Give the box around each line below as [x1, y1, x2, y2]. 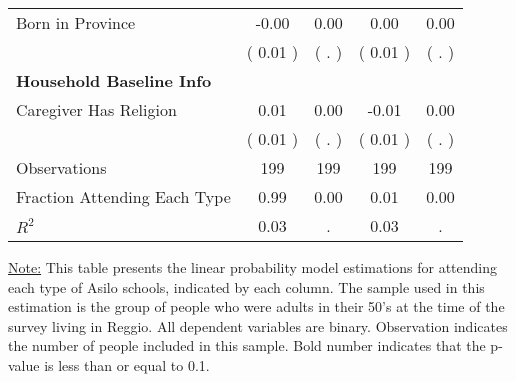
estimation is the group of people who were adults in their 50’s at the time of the [8, 296, 505, 317]
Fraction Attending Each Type [16, 185, 231, 208]
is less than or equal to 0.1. [44, 354, 210, 375]
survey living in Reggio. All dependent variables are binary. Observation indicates [8, 315, 508, 336]
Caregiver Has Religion [16, 98, 177, 121]
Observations [16, 156, 107, 179]
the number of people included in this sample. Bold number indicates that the [8, 335, 486, 356]
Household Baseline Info [16, 69, 212, 92]
